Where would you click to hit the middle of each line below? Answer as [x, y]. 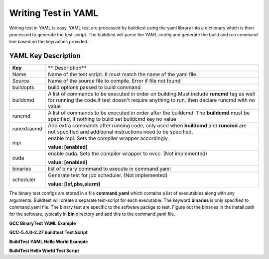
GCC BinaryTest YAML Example [43, 223]
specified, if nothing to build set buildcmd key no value [112, 119]
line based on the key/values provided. [49, 42]
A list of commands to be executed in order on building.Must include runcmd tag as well [151, 94]
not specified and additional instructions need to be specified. [121, 132]
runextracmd [27, 129]
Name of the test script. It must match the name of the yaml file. [123, 75]
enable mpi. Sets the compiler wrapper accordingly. [109, 138]
